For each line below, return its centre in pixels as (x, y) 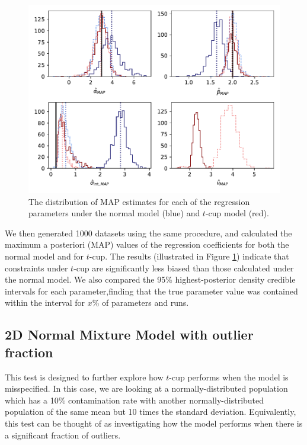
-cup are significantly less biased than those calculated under (184, 268)
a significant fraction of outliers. (63, 435)
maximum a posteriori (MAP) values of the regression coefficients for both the (147, 244)
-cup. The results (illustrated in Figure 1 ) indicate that (189, 256)
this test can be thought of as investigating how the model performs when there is (154, 423)
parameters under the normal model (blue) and (114, 213)
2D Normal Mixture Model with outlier (129, 334)
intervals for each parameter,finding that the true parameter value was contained (151, 291)
